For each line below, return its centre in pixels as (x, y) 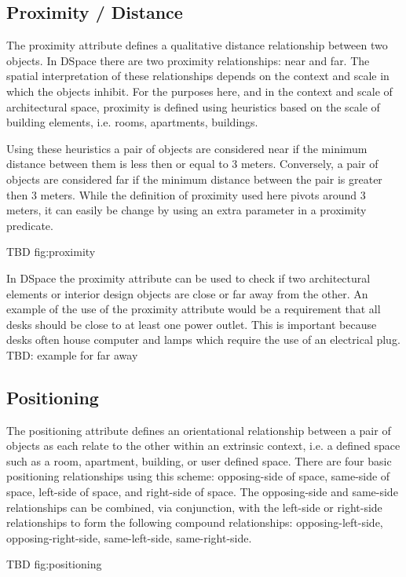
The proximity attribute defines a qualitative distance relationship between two (197, 45)
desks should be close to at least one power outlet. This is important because (192, 324)
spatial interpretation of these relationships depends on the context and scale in (198, 76)
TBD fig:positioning (54, 564)
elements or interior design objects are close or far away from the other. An (187, 293)
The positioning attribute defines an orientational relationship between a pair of (199, 430)
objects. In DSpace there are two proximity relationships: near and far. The (188, 60)
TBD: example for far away (72, 354)
